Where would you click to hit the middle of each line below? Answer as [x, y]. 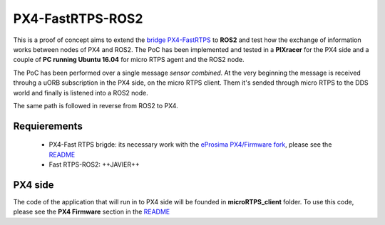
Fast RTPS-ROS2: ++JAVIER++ [94, 164]
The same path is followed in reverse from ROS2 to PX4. [96, 105]
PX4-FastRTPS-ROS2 [78, 19]
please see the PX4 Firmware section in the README [92, 212]
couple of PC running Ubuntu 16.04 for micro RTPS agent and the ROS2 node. [129, 60]
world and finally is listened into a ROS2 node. [81, 93]
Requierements [48, 126]
